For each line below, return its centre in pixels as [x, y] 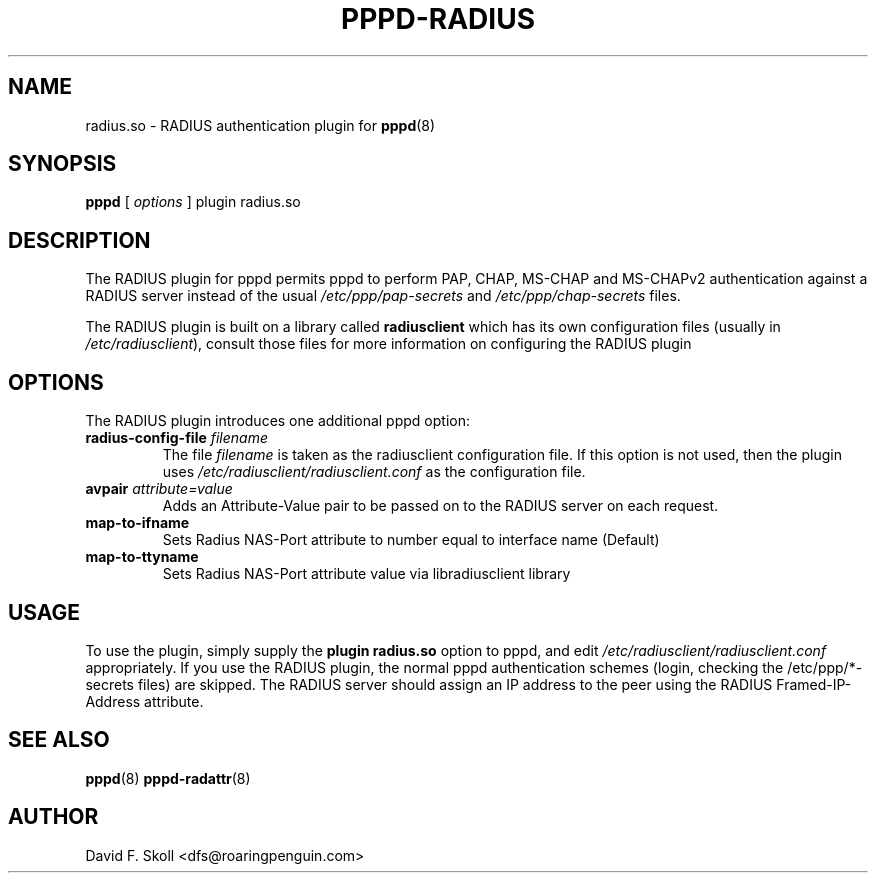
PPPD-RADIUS [438, 19]
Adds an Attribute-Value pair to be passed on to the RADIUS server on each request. [440, 506]
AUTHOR [53, 817]
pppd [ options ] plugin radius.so [193, 202]
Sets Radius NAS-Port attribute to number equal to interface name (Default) [411, 540]
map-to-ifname [137, 523]
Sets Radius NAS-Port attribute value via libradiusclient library [366, 574]
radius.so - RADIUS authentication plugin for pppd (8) [260, 125]
